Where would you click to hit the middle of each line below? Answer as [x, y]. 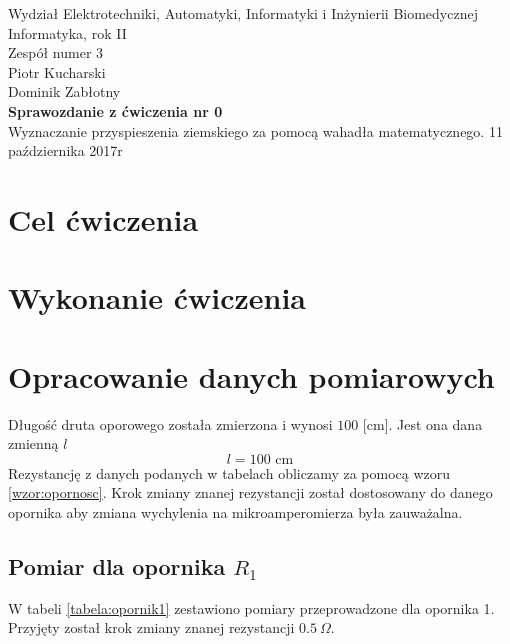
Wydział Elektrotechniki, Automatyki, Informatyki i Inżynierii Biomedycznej [243, 13]
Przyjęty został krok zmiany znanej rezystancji [151, 627]
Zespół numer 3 [56, 52]
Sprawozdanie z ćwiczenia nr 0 [115, 110]
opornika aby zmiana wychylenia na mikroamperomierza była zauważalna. [235, 512]
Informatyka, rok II [67, 32]
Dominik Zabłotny [64, 91]
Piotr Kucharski [57, 71]
